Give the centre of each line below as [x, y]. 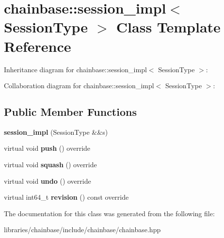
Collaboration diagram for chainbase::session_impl [79, 86]
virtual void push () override [47, 148]
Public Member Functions [70, 112]
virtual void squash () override [50, 165]
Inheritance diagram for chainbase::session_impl [75, 69]
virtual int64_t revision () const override [66, 197]
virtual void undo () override [48, 181]
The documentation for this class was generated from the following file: [109, 213]
